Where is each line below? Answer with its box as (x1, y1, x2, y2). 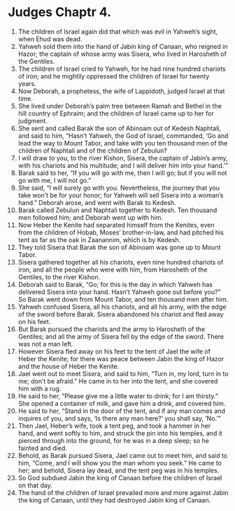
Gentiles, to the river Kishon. (17, 272, 101, 281)
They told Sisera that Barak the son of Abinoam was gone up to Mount (17, 243, 221, 251)
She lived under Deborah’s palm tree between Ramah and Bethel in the (17, 101, 222, 110)
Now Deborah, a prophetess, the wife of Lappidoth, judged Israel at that (17, 87, 225, 95)
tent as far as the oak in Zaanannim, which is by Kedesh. (17, 235, 181, 244)
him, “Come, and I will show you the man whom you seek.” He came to (17, 458, 222, 467)
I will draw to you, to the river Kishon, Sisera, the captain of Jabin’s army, (17, 153, 228, 162)
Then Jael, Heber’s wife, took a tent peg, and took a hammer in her (17, 421, 211, 430)
